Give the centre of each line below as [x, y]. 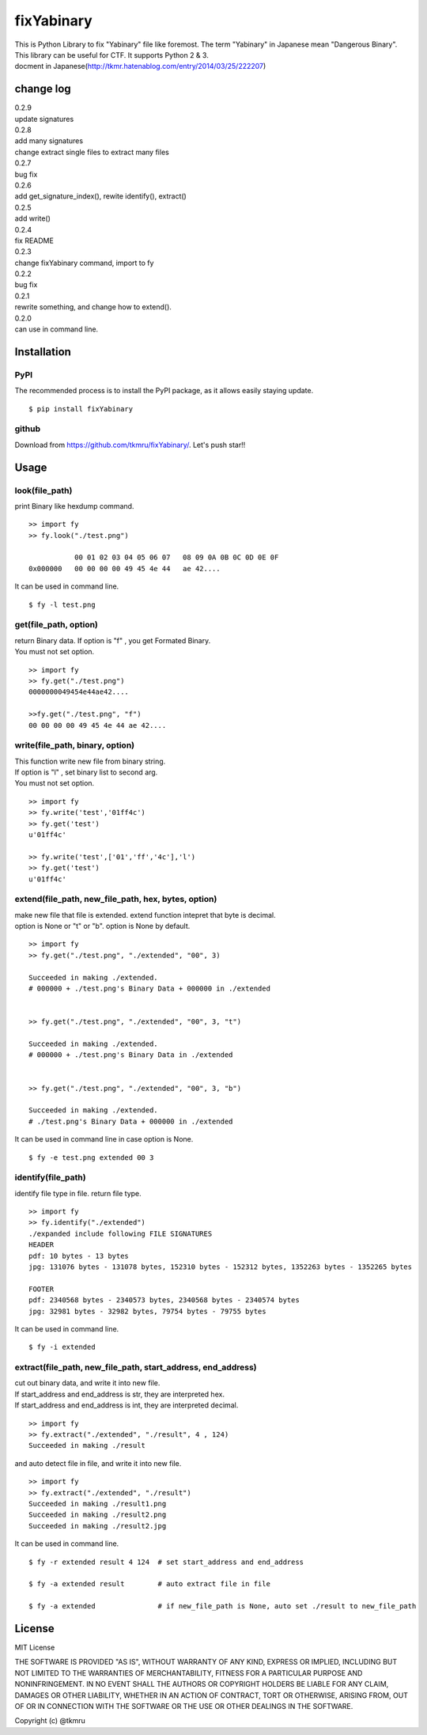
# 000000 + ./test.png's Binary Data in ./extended [131, 1055]
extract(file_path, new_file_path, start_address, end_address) [136, 1367]
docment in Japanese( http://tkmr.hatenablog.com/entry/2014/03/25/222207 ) [140, 66]
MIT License [35, 1648]
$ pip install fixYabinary [81, 409]
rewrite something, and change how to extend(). [93, 307]
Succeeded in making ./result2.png [98, 1515]
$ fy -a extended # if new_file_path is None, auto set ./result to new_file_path [223, 1606]
